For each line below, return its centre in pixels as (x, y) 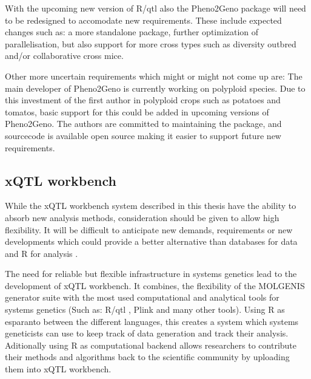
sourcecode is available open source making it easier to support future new (143, 135)
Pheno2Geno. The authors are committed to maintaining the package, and (143, 124)
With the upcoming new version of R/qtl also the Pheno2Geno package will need (155, 8)
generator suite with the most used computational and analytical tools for (142, 297)
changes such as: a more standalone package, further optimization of (132, 32)
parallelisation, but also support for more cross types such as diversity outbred (151, 43)
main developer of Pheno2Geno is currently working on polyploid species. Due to (155, 88)
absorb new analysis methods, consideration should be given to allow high (142, 217)
